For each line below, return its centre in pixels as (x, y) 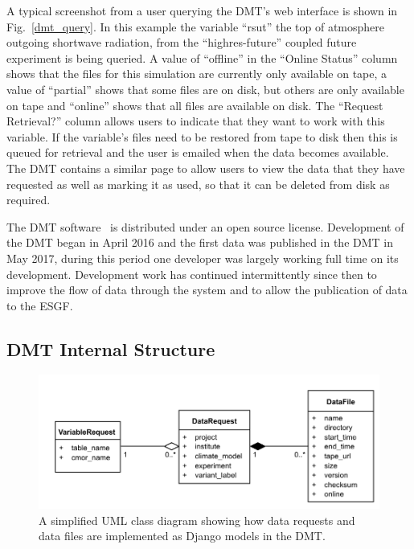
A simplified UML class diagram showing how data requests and (197, 520)
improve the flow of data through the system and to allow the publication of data (207, 290)
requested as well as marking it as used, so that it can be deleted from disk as (198, 184)
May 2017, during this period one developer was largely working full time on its (203, 258)
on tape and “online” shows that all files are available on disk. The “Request (195, 105)
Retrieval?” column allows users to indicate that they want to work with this (196, 121)
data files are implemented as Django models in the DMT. (182, 536)
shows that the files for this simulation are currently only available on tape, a (197, 74)
